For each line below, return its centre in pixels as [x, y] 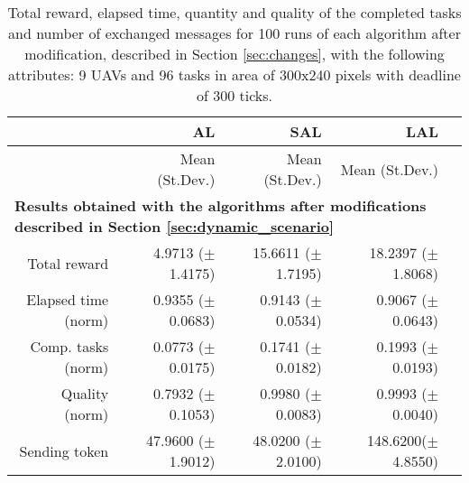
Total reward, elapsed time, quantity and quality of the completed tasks [234, 12]
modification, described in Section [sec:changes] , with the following [234, 54]
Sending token [64, 450]
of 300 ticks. [234, 95]
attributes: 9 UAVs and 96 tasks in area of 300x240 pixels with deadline [234, 74]
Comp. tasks [69, 346]
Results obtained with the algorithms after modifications [221, 205]
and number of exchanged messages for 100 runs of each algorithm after [234, 33]
